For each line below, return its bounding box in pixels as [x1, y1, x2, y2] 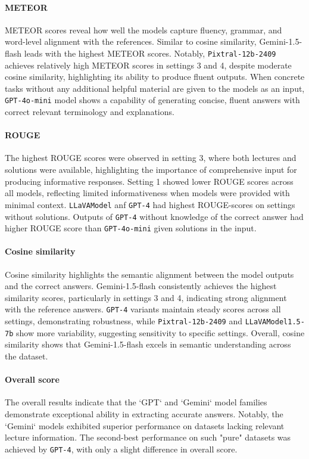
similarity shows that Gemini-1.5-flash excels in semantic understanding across [5, 338, 291, 351]
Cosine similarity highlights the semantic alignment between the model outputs [5, 268, 294, 280]
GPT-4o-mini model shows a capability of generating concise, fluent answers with [5, 94, 300, 106]
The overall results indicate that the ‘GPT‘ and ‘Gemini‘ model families [5, 396, 267, 408]
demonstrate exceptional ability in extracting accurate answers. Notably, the [5, 407, 283, 420]
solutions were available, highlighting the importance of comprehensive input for [5, 163, 297, 176]
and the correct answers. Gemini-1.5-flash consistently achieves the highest [5, 280, 277, 292]
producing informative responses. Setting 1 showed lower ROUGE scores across [5, 175, 294, 187]
